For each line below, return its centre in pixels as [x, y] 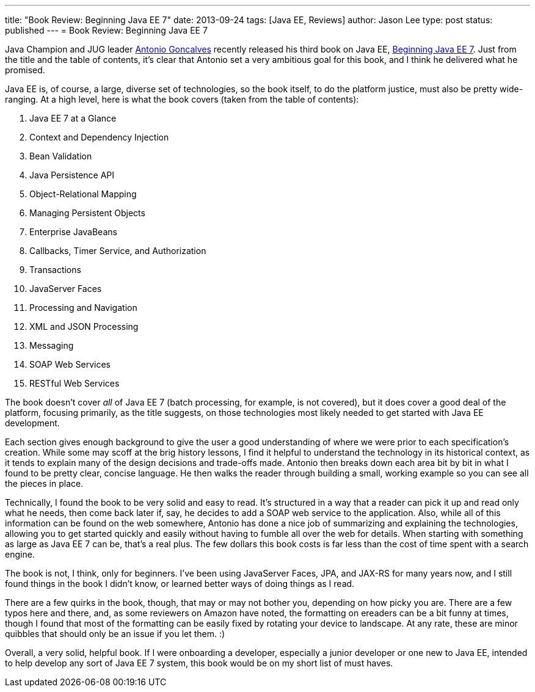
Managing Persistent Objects [87, 213]
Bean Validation [61, 156]
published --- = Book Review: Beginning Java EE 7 [106, 30]
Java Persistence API [72, 175]
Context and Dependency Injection [99, 137]
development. [32, 423]
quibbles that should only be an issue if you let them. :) [115, 634]
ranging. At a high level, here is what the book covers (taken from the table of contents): [182, 99]
